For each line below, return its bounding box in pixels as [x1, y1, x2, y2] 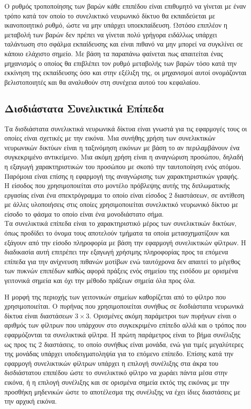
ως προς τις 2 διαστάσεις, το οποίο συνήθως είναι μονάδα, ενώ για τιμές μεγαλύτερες [4, 339, 244, 349]
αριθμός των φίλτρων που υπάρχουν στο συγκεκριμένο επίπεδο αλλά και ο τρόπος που [4, 320, 247, 330]
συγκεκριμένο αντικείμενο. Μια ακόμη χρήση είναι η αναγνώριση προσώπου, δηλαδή [4, 152, 244, 162]
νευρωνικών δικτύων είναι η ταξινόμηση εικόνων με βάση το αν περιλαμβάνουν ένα [4, 142, 240, 152]
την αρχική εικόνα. [4, 396, 57, 406]
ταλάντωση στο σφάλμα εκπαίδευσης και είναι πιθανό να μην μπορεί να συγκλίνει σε [4, 39, 243, 49]
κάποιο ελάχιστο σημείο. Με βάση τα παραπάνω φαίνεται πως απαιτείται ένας [4, 48, 223, 58]
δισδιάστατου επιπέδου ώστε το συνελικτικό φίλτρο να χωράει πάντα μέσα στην [4, 367, 228, 378]
